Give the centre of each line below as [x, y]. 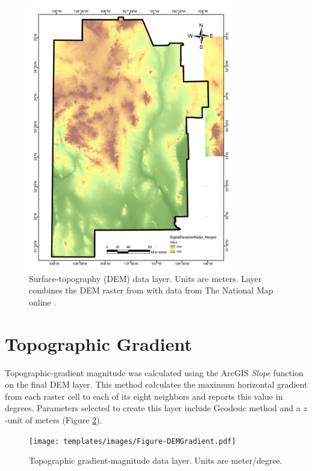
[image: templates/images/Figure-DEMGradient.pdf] [133, 441]
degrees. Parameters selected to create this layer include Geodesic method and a [153, 408]
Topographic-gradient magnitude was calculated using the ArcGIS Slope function [154, 372]
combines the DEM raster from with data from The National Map [151, 290]
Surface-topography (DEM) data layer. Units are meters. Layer [145, 278]
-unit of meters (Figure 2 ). [54, 419]
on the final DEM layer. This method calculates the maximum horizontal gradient [156, 384]
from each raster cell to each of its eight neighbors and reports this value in [144, 396]
